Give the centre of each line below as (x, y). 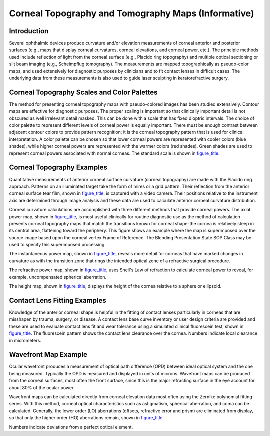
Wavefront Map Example (48, 355)
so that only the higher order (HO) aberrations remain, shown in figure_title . (87, 418)
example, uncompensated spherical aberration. (58, 277)
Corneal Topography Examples (58, 167)
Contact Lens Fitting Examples (58, 300)
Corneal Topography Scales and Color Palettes (83, 92)
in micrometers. (25, 340)
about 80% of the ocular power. (42, 387)
